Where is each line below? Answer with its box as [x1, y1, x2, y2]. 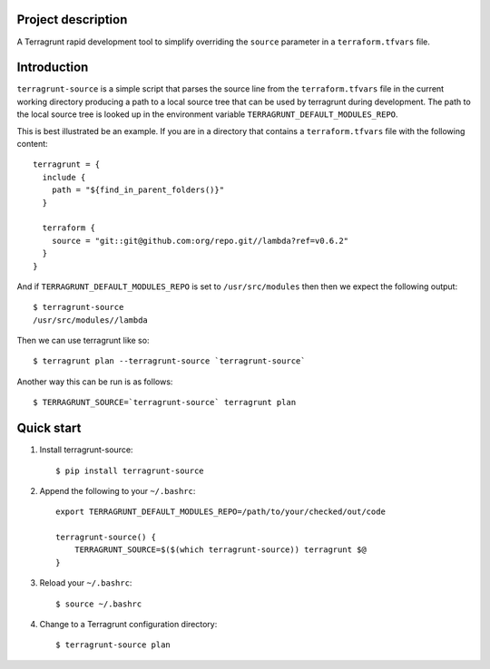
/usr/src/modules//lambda [33, 315, 149, 325]
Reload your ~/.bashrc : [39, 577, 132, 588]
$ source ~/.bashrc [55, 598, 142, 609]
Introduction [16, 60, 89, 75]
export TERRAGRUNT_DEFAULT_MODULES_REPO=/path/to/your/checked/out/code [55, 507, 386, 517]
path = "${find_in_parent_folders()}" [51, 185, 225, 195]
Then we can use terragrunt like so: [16, 335, 150, 346]
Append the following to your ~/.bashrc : [39, 485, 196, 496]
